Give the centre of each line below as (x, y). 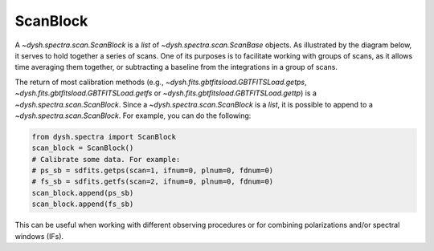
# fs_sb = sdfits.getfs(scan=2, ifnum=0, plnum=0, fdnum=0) (153, 182)
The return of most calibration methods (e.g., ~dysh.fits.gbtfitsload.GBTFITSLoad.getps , (161, 82)
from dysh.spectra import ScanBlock (104, 137)
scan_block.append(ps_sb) (83, 193)
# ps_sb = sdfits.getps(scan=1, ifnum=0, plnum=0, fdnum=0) (153, 171)
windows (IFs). (39, 236)
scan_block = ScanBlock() (83, 148)
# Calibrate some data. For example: (106, 159)
